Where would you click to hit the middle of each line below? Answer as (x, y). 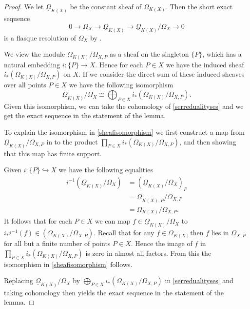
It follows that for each (38, 221)
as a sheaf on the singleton (149, 54)
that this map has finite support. (53, 153)
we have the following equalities (106, 170)
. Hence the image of (162, 243)
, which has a (222, 54)
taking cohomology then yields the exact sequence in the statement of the (114, 292)
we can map (113, 221)
